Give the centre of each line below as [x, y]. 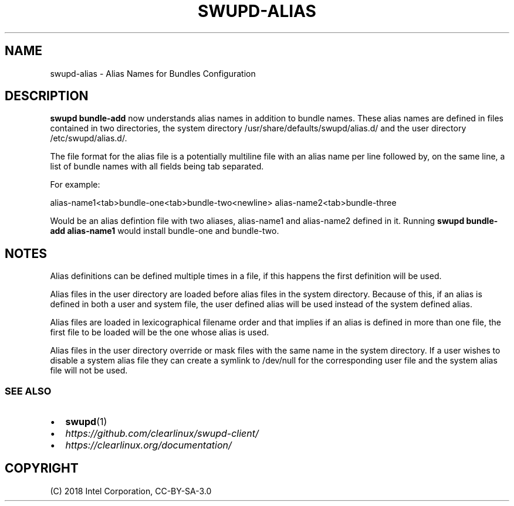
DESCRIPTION [47, 96]
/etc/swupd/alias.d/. [89, 138]
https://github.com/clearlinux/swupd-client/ [162, 434]
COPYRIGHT [42, 468]
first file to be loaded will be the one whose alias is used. [160, 332]
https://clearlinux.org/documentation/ [148, 445]
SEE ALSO [28, 391]
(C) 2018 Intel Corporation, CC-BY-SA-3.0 [131, 491]
